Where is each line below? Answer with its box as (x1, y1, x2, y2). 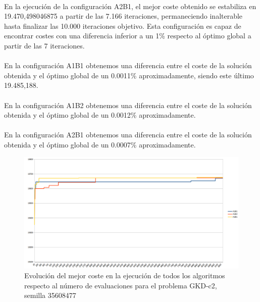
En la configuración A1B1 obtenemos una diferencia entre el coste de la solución (4, 60, 252, 71)
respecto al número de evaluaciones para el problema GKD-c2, (24, 280, 217, 290)
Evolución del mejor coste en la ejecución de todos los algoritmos (24, 270, 225, 281)
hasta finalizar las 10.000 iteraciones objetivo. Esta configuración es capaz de (4, 20, 241, 31)
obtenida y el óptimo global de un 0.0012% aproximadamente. (4, 110, 196, 120)
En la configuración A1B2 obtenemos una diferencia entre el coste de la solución (4, 99, 252, 110)
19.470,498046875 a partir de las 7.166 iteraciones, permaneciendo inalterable (4, 11, 243, 21)
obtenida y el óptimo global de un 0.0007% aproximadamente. (4, 139, 196, 149)
